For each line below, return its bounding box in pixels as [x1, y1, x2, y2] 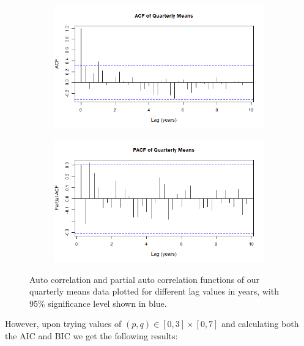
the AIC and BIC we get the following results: [5, 329, 178, 342]
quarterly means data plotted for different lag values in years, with [29, 285, 279, 298]
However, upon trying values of [5, 317, 122, 330]
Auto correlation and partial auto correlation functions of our [29, 273, 260, 285]
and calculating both [221, 317, 299, 330]
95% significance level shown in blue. [29, 296, 167, 309]
